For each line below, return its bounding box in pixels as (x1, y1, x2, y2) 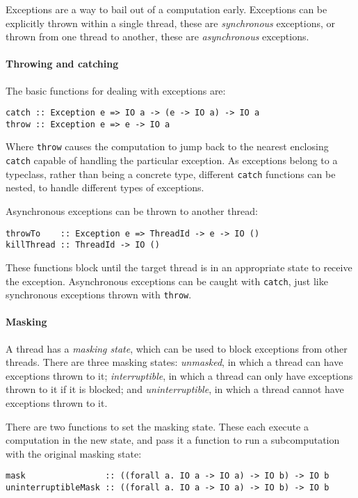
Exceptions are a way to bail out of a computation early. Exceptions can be (6, 2, 327, 16)
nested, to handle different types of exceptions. (6, 180, 204, 195)
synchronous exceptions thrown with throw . (6, 287, 192, 302)
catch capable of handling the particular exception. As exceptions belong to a (6, 153, 338, 168)
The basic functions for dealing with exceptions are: (6, 83, 226, 97)
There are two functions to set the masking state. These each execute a (6, 419, 309, 433)
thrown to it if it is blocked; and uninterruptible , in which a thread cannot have (6, 382, 344, 396)
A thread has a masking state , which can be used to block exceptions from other (6, 341, 348, 355)
